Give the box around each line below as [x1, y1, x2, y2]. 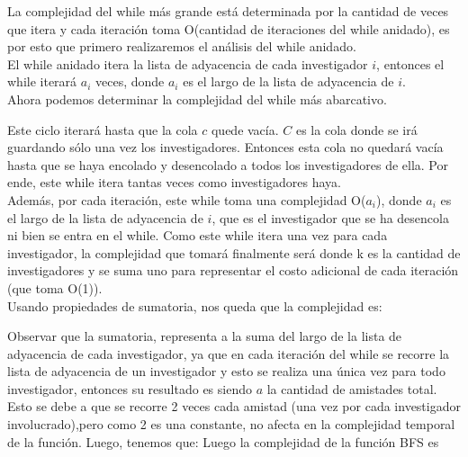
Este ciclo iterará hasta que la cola [7, 120, 198, 139]
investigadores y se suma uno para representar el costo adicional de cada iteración [7, 261, 459, 280]
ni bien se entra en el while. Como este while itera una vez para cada [7, 226, 388, 245]
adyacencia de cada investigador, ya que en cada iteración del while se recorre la [7, 344, 450, 363]
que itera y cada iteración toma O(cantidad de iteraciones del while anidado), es [7, 19, 450, 38]
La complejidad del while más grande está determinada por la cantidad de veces [7, 2, 449, 20]
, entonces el [376, 54, 445, 73]
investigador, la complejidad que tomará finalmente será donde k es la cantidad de [7, 243, 461, 262]
